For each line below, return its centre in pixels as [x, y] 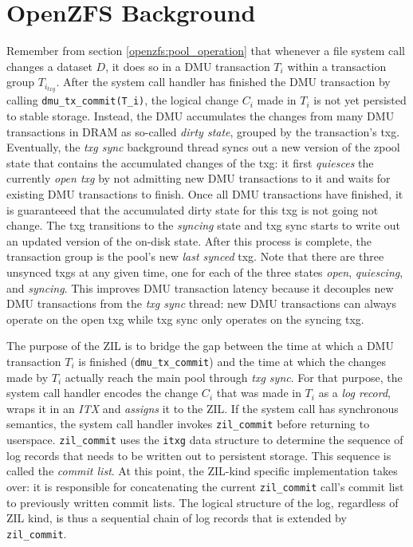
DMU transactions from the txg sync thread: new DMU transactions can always [202, 303]
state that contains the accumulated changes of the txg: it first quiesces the [190, 162]
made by [28, 377]
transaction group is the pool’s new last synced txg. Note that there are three [195, 256]
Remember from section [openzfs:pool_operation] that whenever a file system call [206, 51]
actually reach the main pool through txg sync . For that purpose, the [234, 377]
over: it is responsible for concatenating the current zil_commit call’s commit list [205, 486]
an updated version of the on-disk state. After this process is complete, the [189, 240]
